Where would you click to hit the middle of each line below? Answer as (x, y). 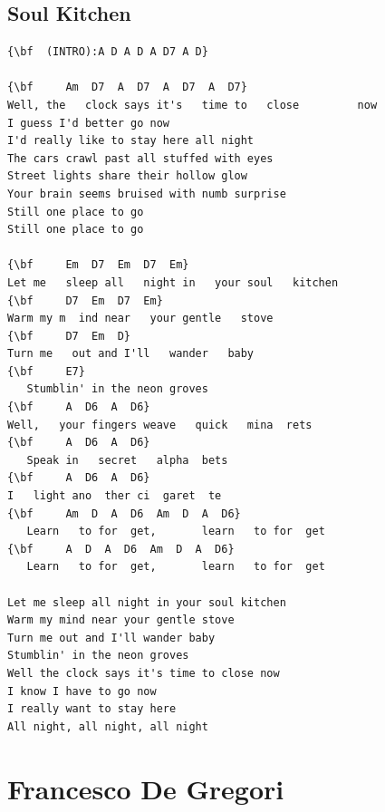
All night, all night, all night (108, 726)
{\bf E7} (46, 371)
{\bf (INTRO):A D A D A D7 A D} (108, 52)
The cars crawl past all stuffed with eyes (140, 158)
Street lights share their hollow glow (127, 176)
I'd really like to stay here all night (131, 141)
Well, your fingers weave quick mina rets (160, 425)
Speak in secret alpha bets (127, 460)
